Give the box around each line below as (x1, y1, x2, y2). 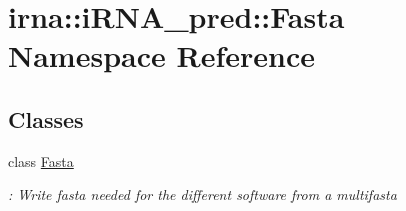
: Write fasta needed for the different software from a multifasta (8, 184, 397, 205)
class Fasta (8, 150, 74, 171)
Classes (8, 103, 84, 134)
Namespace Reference (8, 35, 315, 76)
